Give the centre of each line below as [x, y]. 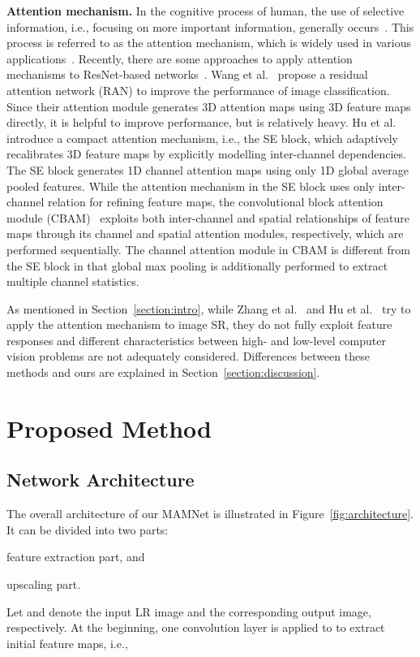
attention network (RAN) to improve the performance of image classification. [198, 90]
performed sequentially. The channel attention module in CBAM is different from [208, 249]
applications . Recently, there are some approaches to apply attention [180, 58]
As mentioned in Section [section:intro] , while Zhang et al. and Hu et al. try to [209, 308]
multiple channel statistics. [73, 281]
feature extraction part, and [76, 557]
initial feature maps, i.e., [67, 643]
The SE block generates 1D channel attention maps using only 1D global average [208, 169]
